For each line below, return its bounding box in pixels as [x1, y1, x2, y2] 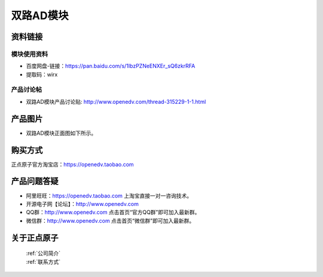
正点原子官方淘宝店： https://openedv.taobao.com [11, 161, 134, 168]
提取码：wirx [26, 70, 58, 78]
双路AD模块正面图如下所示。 [26, 129, 97, 137]
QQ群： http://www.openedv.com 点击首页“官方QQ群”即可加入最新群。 [26, 209, 200, 216]
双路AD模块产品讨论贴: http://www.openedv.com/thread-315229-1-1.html [26, 98, 206, 105]
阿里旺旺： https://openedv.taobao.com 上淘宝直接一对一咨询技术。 [26, 192, 193, 199]
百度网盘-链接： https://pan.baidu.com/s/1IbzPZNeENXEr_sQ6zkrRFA [26, 63, 196, 70]
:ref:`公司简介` [26, 250, 61, 257]
